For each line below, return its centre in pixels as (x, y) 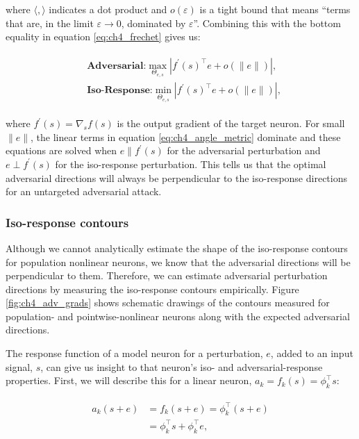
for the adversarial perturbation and (244, 150)
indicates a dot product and (108, 9)
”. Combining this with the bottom (267, 23)
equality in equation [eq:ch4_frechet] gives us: (103, 36)
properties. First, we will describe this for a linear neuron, (129, 380)
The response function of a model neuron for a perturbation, (134, 353)
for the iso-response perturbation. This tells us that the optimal (191, 164)
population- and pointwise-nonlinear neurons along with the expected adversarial (178, 316)
